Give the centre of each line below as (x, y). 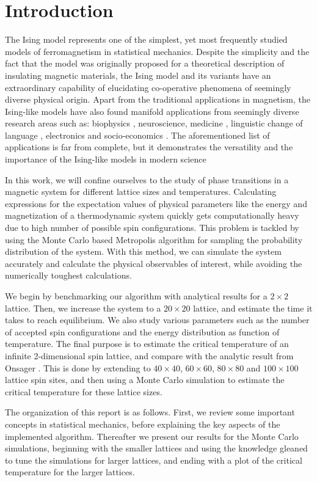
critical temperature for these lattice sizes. (84, 391)
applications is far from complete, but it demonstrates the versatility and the (149, 147)
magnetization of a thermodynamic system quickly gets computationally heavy (152, 215)
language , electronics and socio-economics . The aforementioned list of (137, 135)
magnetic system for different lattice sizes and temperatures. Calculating (141, 192)
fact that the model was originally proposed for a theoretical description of (145, 63)
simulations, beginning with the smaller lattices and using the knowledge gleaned (156, 448)
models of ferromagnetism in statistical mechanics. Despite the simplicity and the (157, 51)
